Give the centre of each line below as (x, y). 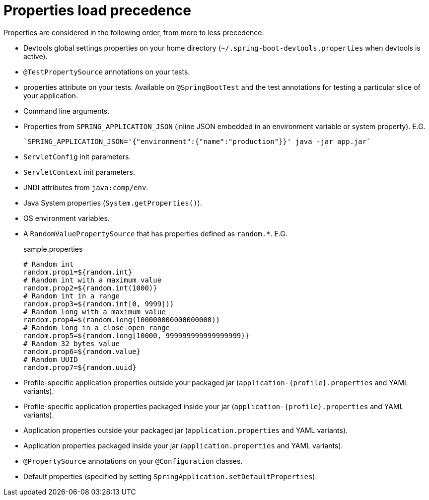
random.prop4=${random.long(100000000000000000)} (122, 320)
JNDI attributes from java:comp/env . (86, 187)
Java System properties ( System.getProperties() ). (113, 203)
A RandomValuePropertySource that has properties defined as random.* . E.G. (155, 233)
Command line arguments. (67, 111)
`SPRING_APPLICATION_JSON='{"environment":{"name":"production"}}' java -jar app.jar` (197, 141)
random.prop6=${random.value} (82, 351)
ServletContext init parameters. (79, 172)
